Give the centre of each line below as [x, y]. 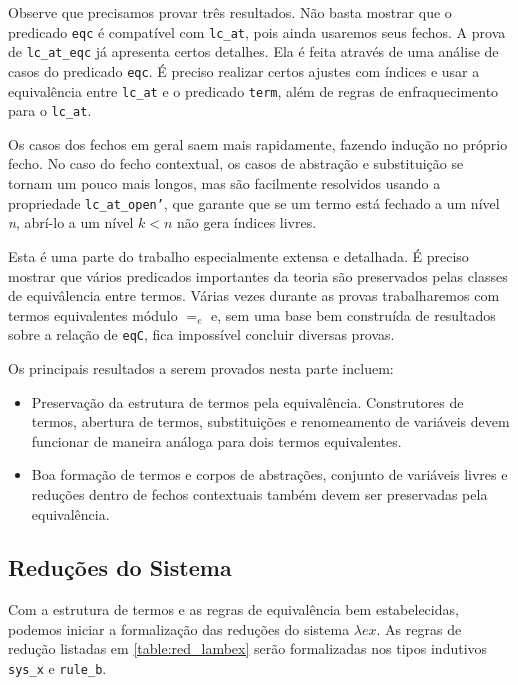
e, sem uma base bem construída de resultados [353, 314]
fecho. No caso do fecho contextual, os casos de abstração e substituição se [236, 163]
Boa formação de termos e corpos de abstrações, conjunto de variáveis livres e [269, 474]
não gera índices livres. [247, 222]
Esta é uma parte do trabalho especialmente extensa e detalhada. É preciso [238, 255]
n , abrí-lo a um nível [71, 222]
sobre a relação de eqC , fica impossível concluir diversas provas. [201, 334]
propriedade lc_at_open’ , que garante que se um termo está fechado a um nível [254, 202]
